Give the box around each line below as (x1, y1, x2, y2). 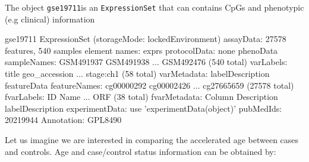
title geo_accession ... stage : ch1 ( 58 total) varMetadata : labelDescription (5, 67, 270, 80)
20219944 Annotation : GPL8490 (5, 114, 122, 126)
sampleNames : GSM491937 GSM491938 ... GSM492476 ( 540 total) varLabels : (5, 56, 288, 68)
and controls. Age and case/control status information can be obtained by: (5, 145, 276, 157)
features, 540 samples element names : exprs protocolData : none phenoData (5, 44, 278, 56)
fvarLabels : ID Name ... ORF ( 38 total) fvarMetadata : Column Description (5, 90, 278, 103)
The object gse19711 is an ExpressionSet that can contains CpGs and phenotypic (5, 1, 304, 13)
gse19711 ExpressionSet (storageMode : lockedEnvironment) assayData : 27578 (5, 33, 286, 45)
